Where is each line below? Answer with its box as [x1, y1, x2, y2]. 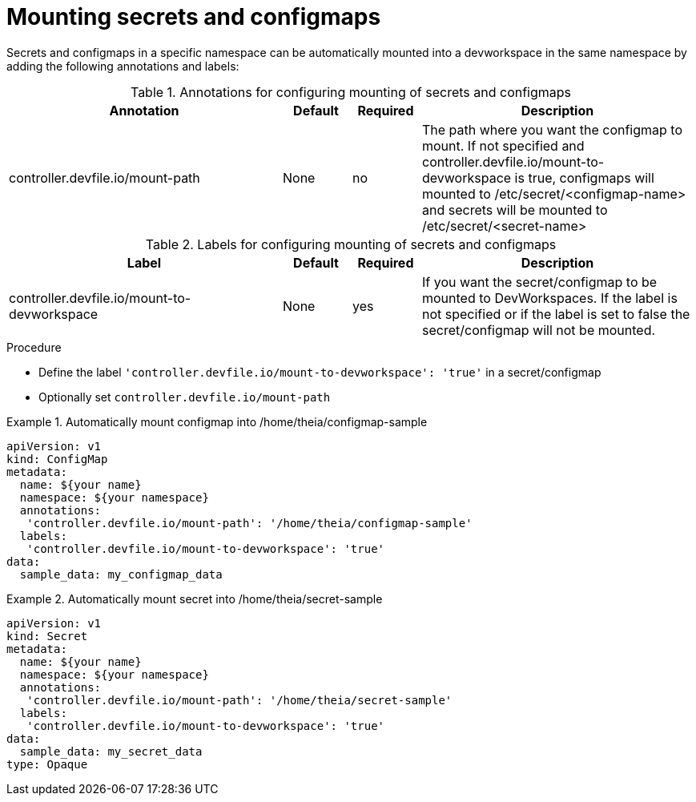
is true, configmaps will [514, 169, 654, 186]
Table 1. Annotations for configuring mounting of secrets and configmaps [130, 83, 572, 100]
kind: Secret [6, 629, 88, 643]
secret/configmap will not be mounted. [422, 321, 656, 338]
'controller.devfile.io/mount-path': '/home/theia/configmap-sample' [26, 516, 473, 530]
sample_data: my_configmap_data [19, 567, 223, 581]
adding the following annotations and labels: [6, 58, 239, 73]
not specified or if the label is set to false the [422, 305, 690, 322]
